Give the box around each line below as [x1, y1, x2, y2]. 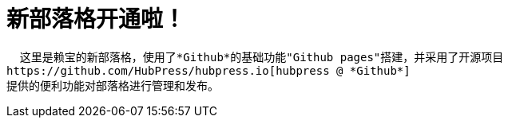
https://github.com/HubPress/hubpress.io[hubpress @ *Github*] [6, 64, 411, 77]
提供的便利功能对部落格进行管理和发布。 [6, 79, 219, 92]
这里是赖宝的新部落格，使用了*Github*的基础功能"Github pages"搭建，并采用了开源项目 [19, 50, 504, 64]
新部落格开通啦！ [6, 6, 186, 33]
